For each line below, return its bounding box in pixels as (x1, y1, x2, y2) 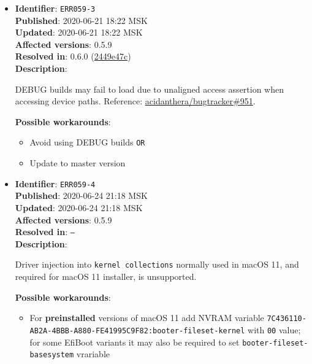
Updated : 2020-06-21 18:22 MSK (15, 26, 143, 39)
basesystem (29, 350, 74, 360)
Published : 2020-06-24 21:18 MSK (15, 189, 148, 202)
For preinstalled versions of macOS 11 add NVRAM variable (29, 311, 264, 324)
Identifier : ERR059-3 (15, 2, 96, 14)
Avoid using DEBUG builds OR (29, 136, 145, 149)
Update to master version (29, 157, 126, 169)
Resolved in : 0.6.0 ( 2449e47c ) (15, 50, 131, 63)
